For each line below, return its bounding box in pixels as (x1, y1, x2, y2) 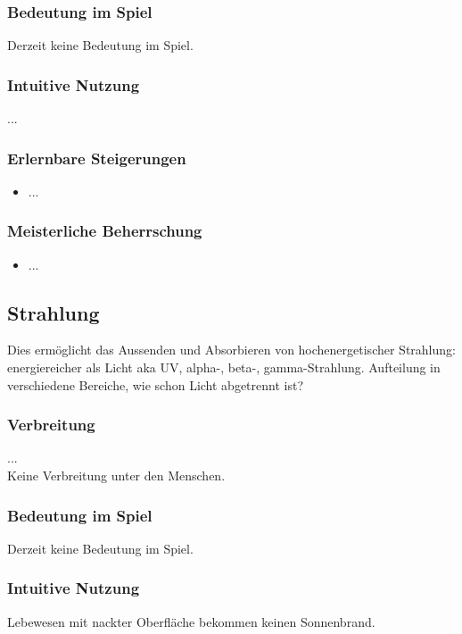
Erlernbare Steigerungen (7, 146, 186, 169)
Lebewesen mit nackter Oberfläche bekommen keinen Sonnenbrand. (7, 612, 375, 630)
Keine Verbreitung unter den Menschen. (7, 466, 226, 485)
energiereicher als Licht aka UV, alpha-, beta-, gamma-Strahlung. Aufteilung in (7, 358, 441, 377)
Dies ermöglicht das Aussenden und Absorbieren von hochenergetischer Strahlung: (7, 340, 456, 359)
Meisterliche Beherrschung (7, 220, 202, 242)
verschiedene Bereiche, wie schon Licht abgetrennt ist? (7, 375, 304, 394)
